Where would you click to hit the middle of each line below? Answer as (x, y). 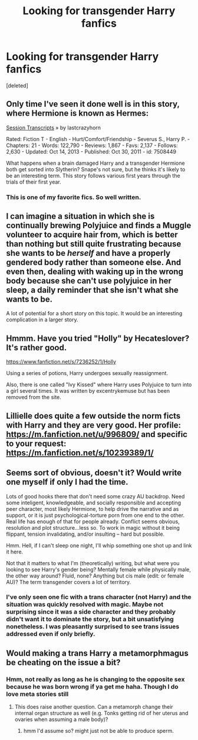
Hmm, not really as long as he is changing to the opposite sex (95, 679)
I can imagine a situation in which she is (80, 216)
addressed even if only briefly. (51, 634)
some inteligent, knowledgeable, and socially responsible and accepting (94, 503)
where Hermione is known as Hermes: (77, 113)
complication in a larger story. (42, 320)
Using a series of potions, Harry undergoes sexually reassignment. (87, 373)
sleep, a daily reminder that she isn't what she (92, 290)
